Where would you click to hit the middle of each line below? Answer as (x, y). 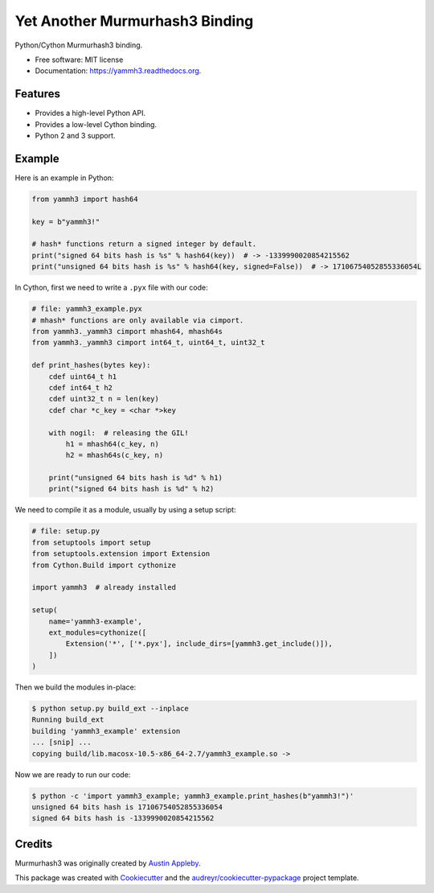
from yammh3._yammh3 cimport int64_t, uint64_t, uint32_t (148, 343)
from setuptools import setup (91, 542)
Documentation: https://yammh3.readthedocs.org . (118, 71)
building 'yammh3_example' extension (106, 731)
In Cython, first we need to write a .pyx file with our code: (111, 288)
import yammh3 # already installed (104, 588)
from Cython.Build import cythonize (104, 565)
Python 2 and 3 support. (75, 136)
